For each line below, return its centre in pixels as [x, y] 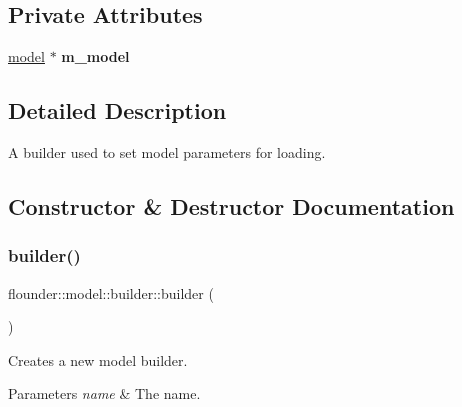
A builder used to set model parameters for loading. [167, 152]
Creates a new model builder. [98, 359]
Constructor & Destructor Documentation [231, 205]
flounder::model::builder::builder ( [111, 292]
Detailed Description [117, 110]
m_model [95, 56]
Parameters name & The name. [104, 393]
